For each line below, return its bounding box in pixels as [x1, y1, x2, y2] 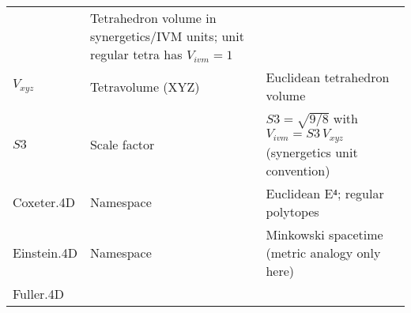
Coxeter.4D [13, 193, 75, 212]
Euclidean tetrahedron [266, 68, 390, 86]
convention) [266, 160, 330, 179]
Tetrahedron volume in [89, 9, 217, 27]
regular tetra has [89, 45, 183, 63]
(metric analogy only [266, 243, 381, 262]
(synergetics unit [266, 142, 358, 161]
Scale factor [89, 134, 155, 153]
